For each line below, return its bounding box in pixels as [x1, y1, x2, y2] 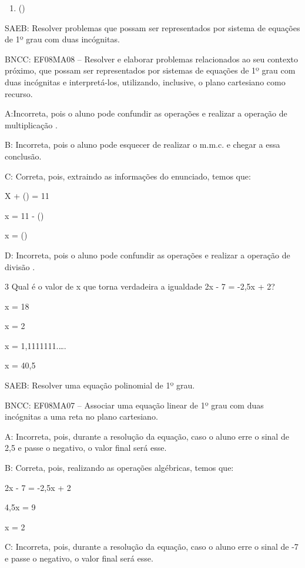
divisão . [5, 260, 35, 273]
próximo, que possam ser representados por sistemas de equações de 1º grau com [5, 64, 296, 77]
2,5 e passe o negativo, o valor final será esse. [5, 441, 167, 454]
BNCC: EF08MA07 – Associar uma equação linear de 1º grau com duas [5, 398, 264, 411]
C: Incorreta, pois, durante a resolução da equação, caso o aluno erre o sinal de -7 [5, 540, 299, 553]
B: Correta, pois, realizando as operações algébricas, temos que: [5, 461, 234, 474]
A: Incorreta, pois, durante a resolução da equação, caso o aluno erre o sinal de [5, 430, 289, 442]
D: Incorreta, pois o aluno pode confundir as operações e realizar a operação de [5, 248, 290, 261]
